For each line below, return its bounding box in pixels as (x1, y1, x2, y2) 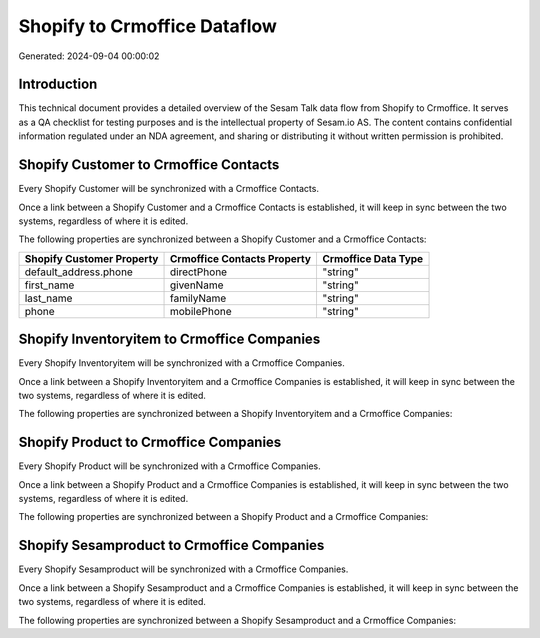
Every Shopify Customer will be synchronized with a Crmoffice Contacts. (18, 183, 320, 195)
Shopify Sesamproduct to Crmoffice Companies (18, 537, 325, 554)
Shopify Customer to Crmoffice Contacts (18, 156, 280, 174)
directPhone (169, 265, 228, 279)
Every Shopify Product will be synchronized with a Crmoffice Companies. (18, 460, 321, 472)
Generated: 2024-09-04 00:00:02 (18, 50, 160, 62)
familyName (169, 291, 227, 305)
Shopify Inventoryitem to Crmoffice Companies (18, 331, 321, 348)
